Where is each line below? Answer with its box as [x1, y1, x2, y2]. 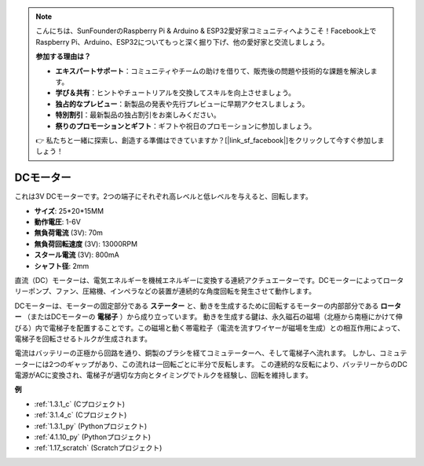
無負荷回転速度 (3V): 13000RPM [34, 239, 137, 248]
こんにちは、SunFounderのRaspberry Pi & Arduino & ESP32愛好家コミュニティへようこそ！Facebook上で [35, 26, 377, 35]
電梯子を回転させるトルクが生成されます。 [14, 334, 152, 343]
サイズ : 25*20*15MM [34, 206, 104, 215]
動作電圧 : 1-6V [34, 217, 82, 226]
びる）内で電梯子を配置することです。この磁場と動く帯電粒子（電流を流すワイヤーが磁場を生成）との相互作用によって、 [14, 323, 404, 332]
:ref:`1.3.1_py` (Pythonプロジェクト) [34, 421, 148, 431]
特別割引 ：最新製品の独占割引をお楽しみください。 [55, 110, 221, 119]
